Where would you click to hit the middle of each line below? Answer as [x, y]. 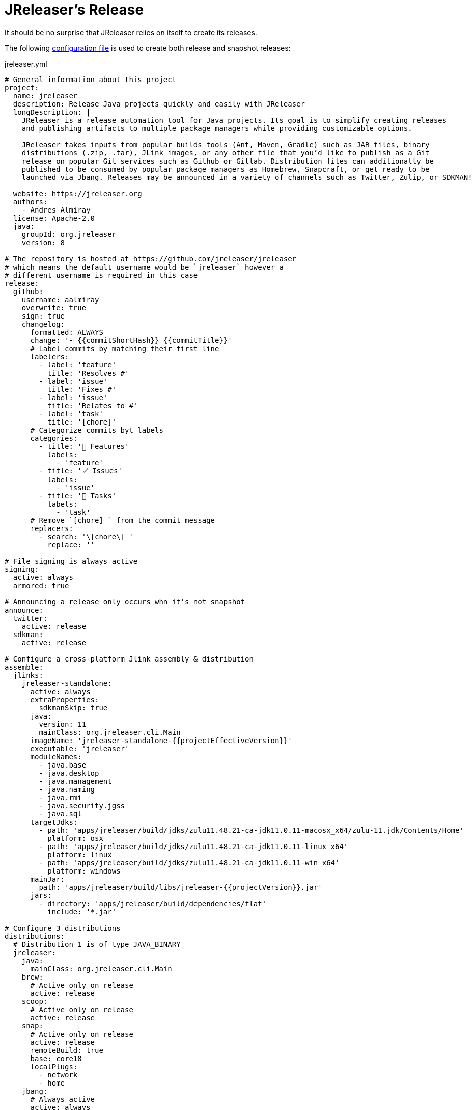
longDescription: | [52, 112]
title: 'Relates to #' [93, 405]
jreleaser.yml [26, 64]
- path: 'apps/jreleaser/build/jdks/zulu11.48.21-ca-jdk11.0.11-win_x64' [189, 863]
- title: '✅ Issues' [80, 471]
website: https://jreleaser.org [77, 193]
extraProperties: [65, 699]
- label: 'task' [71, 414]
